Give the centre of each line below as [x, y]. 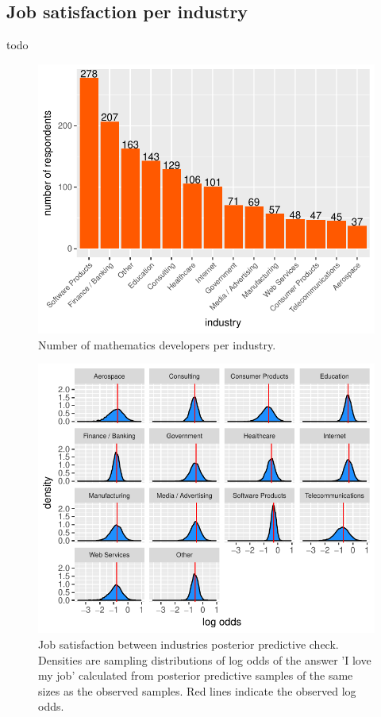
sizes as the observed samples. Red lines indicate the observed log [197, 690]
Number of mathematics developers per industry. [157, 344]
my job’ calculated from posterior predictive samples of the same [196, 675]
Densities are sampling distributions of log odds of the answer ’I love [205, 659]
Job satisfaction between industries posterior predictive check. [189, 644]
